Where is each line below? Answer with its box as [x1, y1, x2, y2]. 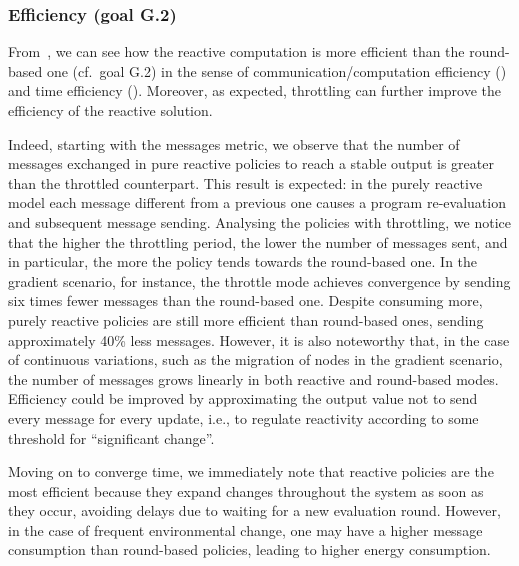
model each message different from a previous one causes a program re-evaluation [8, 192, 506, 213]
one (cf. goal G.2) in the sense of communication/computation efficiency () [46, 60, 507, 81]
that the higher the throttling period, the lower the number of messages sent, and [8, 231, 508, 252]
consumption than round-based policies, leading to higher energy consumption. [8, 539, 491, 560]
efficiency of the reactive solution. [8, 100, 213, 120]
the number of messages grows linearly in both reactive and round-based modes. [8, 368, 499, 389]
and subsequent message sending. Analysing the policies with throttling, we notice [8, 211, 512, 232]
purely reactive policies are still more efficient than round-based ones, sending [8, 309, 484, 330]
